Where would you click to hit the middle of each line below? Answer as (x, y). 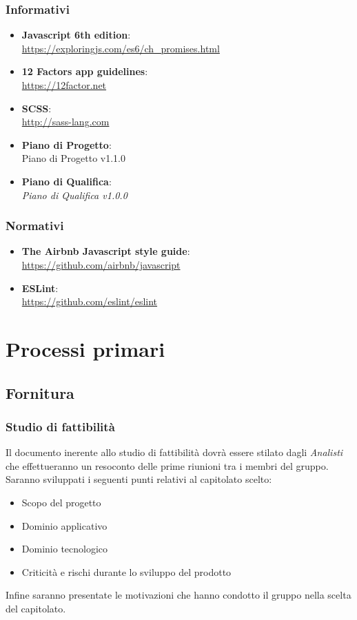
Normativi (35, 226)
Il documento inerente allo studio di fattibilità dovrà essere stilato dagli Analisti (174, 452)
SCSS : (37, 108)
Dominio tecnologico (65, 549)
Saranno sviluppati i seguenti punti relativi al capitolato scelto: (139, 479)
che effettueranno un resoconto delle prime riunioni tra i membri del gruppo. (167, 465)
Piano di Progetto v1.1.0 (73, 158)
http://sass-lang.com (65, 122)
